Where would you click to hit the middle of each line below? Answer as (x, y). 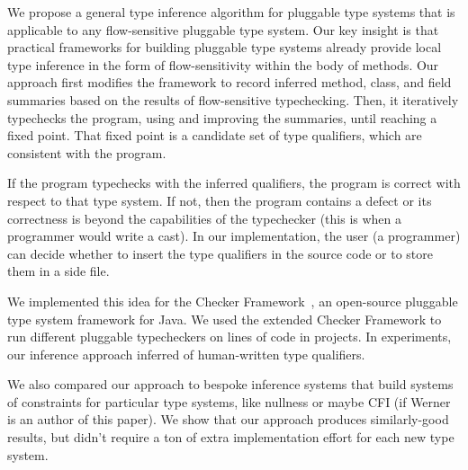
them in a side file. (58, 271)
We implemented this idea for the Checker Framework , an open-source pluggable (233, 301)
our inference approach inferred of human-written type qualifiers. (186, 354)
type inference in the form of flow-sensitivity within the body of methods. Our (223, 64)
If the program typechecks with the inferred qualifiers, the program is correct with (234, 183)
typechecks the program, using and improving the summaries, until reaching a (222, 117)
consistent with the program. (87, 152)
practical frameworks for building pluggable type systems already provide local (225, 47)
